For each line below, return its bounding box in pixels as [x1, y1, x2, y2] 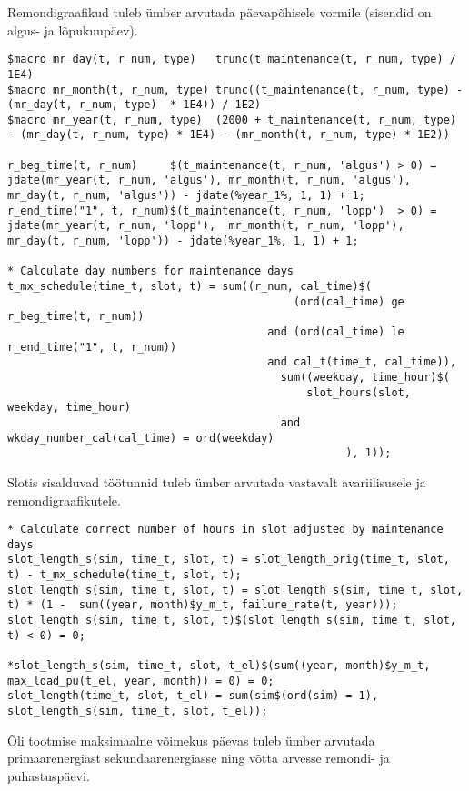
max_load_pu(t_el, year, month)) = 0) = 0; [7, 674, 274, 687]
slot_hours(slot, [306, 385, 411, 399]
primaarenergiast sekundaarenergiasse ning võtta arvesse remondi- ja [7, 748, 390, 767]
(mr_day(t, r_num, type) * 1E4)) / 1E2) [7, 98, 262, 112]
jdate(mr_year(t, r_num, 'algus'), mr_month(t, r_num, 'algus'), [7, 174, 411, 187]
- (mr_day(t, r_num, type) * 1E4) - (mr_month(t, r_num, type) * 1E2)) [7, 128, 450, 142]
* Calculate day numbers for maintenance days [7, 265, 294, 278]
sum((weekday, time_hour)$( [280, 370, 450, 384]
